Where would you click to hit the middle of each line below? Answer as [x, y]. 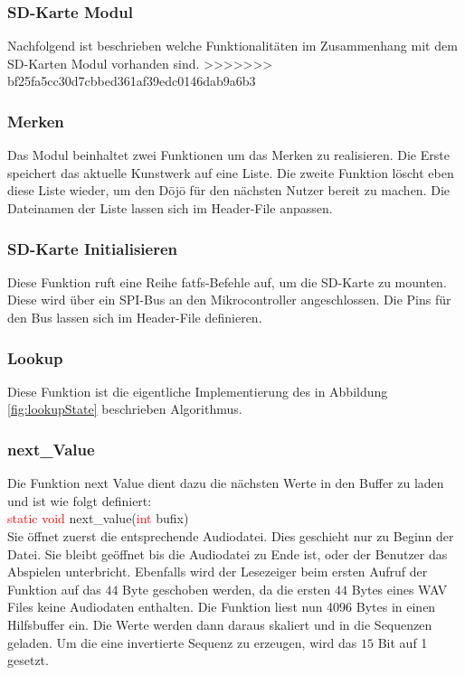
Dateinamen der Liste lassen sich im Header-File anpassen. [170, 208]
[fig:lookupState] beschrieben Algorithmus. [125, 409]
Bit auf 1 [403, 642]
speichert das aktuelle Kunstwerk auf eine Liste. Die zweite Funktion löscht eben [231, 172]
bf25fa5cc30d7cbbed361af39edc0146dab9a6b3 [132, 81]
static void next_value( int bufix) [98, 518]
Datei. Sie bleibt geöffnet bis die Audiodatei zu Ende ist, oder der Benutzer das [228, 553]
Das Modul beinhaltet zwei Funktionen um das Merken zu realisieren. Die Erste [228, 155]
